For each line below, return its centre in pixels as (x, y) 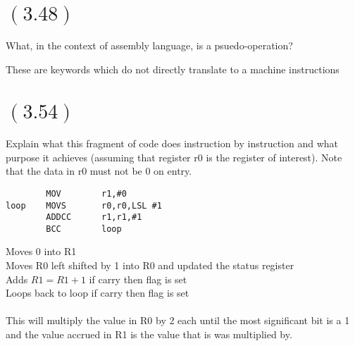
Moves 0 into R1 (41, 251)
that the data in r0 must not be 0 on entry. (99, 171)
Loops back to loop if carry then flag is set (98, 293)
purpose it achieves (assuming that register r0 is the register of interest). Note (174, 157)
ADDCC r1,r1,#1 (94, 217)
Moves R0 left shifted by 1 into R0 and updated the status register (150, 265)
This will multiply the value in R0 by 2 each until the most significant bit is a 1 (178, 320)
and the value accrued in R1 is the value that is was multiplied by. (149, 334)
